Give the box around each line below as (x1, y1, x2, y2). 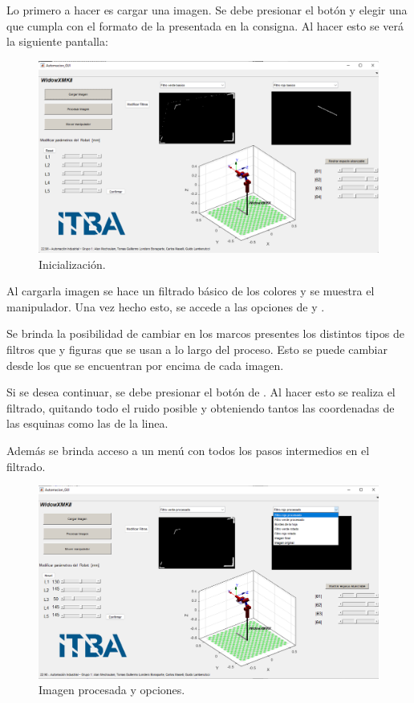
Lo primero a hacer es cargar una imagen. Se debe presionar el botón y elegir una (6, 2, 408, 18)
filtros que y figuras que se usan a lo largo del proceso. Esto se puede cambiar (6, 341, 388, 358)
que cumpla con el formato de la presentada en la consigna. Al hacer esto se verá (6, 17, 404, 34)
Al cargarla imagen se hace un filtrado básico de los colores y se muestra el (6, 282, 375, 299)
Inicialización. (39, 255, 106, 272)
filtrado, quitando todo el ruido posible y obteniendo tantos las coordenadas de (6, 399, 395, 416)
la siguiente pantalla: (6, 33, 108, 50)
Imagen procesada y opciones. (39, 681, 185, 698)
